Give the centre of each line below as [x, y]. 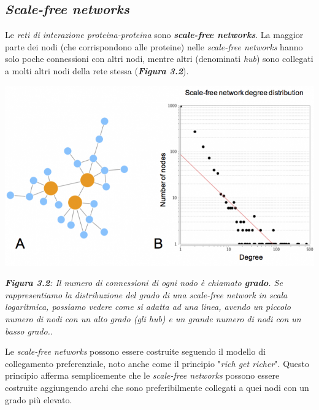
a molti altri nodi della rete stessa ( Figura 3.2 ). [97, 70]
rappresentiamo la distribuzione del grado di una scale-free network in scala [146, 294]
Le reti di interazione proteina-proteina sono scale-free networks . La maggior [154, 35]
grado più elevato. [39, 399]
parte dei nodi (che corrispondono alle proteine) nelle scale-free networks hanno [154, 46]
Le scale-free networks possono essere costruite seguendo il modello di [135, 351]
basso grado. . [29, 331]
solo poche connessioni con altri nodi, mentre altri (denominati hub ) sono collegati [159, 59]
